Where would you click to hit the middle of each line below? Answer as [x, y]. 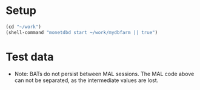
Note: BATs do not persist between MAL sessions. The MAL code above [104, 74]
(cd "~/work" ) [24, 27]
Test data [30, 57]
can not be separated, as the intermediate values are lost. [86, 80]
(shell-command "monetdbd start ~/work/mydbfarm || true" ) [82, 32]
